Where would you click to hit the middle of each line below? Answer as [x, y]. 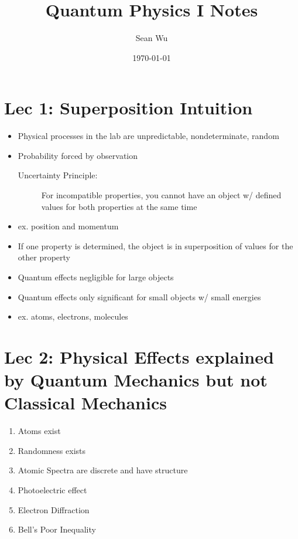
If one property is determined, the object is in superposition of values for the [155, 245]
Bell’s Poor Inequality [57, 529]
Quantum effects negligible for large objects [96, 277]
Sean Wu [152, 38]
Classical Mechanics [85, 403]
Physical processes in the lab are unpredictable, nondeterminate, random [148, 136]
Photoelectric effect [52, 490]
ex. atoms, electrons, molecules [73, 316]
